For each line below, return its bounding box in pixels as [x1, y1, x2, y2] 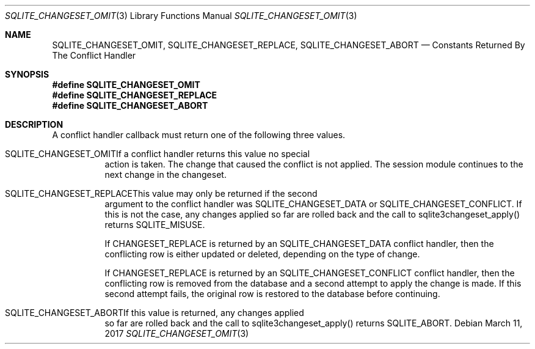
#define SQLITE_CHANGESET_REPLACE [52, 90, 217, 100]
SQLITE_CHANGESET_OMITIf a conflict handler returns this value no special [5, 149, 310, 159]
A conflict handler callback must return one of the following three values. [52, 130, 346, 140]
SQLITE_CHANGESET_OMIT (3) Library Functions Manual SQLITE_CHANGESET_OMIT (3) [5, 10, 357, 21]
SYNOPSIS [5, 69, 49, 79]
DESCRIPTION [5, 119, 64, 130]
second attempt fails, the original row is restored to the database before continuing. [104, 288, 440, 299]
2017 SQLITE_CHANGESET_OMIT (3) [104, 328, 249, 339]
